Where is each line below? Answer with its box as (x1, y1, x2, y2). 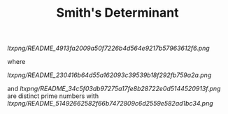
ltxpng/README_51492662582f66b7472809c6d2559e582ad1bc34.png (7, 99, 213, 108)
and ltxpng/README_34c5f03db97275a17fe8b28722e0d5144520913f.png (7, 85, 221, 93)
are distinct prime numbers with (7, 92, 99, 100)
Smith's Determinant (56, 5, 179, 21)
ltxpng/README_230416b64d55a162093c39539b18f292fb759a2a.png (7, 71, 212, 79)
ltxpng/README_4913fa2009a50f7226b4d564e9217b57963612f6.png (7, 44, 210, 53)
